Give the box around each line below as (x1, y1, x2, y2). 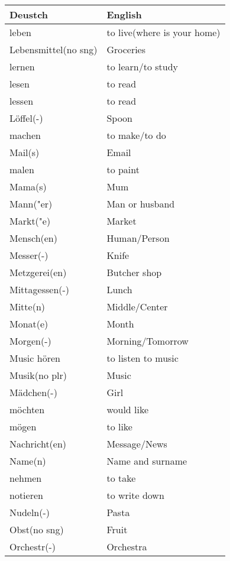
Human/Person (106, 231, 170, 245)
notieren (9, 488, 43, 502)
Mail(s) (9, 145, 40, 159)
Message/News (106, 437, 167, 450)
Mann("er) (9, 197, 53, 210)
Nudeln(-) (9, 505, 50, 519)
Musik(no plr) (9, 368, 67, 382)
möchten (9, 403, 45, 416)
